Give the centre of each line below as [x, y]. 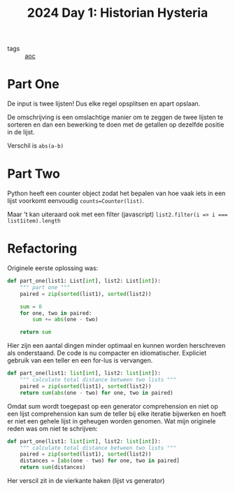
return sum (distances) [53, 468]
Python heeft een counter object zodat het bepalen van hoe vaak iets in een [116, 193]
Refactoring [42, 249]
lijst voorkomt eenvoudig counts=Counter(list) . [76, 201]
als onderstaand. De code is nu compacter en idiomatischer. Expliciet [107, 353]
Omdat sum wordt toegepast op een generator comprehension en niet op [113, 406]
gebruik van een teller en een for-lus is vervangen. [80, 360]
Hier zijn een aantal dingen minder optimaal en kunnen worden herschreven [116, 346]
